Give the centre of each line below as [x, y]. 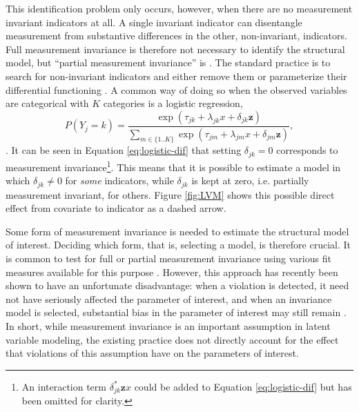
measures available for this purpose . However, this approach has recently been [172, 272]
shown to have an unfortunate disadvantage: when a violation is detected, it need [177, 285]
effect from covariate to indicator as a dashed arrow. [116, 208]
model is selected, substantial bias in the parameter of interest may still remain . [176, 312]
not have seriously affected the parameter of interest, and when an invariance [169, 298]
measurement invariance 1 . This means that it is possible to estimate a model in [173, 166]
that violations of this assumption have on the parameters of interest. [152, 353]
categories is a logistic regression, [173, 103]
